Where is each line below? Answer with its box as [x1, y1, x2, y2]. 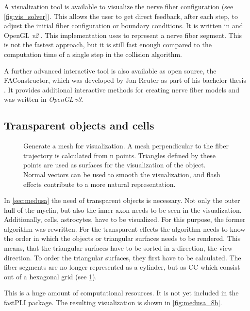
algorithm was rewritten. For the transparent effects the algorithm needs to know [4, 223, 246, 234]
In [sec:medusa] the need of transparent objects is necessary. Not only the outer [4, 195, 240, 205]
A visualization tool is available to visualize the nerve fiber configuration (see [4, 1, 233, 11]
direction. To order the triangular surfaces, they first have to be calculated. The [4, 252, 241, 262]
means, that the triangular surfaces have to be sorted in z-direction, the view [4, 243, 233, 253]
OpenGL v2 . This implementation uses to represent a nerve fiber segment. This [4, 30, 242, 40]
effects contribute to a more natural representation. [23, 179, 176, 189]
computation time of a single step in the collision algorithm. [4, 49, 182, 59]
